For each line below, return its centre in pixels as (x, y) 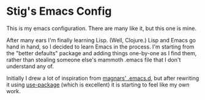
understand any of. (30, 66)
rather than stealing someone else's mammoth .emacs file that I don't (94, 60)
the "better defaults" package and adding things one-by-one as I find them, (102, 53)
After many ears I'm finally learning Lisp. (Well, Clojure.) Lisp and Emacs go (101, 40)
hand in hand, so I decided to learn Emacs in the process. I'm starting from (100, 47)
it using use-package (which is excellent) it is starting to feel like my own (98, 85)
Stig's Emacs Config (59, 11)
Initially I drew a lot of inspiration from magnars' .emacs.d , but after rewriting (103, 78)
